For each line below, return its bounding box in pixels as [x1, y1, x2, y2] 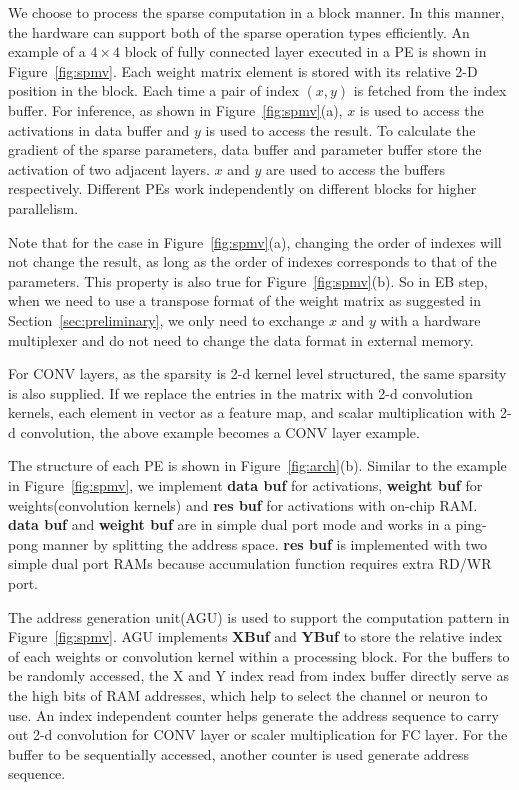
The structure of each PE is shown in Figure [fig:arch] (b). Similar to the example [8, 455, 507, 476]
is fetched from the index [353, 80, 507, 101]
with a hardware [380, 309, 481, 330]
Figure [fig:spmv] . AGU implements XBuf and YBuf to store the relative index [8, 626, 503, 647]
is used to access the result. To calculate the [205, 119, 476, 140]
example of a [8, 41, 86, 62]
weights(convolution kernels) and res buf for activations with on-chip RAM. [8, 494, 478, 515]
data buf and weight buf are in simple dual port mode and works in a [8, 514, 451, 535]
